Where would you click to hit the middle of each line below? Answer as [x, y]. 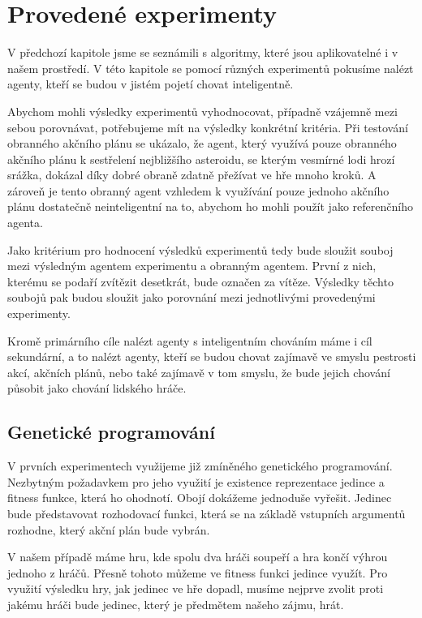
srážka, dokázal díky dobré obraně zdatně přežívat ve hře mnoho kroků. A [192, 175]
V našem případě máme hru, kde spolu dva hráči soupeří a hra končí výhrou [198, 557]
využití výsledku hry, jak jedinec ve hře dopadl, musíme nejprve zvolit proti [196, 588]
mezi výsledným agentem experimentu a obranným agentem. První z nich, [192, 266]
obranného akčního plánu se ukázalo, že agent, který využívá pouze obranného [202, 143]
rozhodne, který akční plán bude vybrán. [109, 529]
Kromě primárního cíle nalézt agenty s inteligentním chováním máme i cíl [190, 340]
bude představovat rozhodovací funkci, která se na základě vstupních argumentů [207, 513]
